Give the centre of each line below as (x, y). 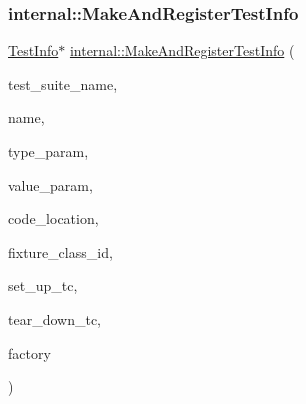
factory (29, 352)
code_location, (53, 218)
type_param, (48, 151)
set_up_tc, (43, 285)
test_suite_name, (63, 83)
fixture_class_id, (60, 251)
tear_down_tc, (54, 318)
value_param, (50, 184)
